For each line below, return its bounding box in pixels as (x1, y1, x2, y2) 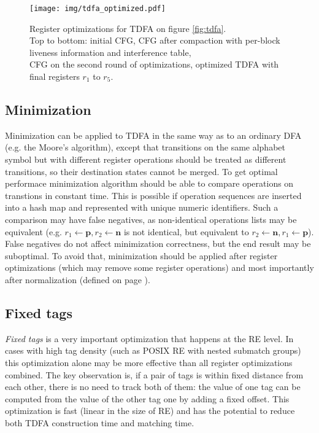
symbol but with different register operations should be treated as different (5, 153, 286, 166)
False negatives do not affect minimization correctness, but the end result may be (5, 237, 311, 250)
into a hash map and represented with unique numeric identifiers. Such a (5, 201, 279, 214)
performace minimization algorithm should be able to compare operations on (5, 177, 294, 190)
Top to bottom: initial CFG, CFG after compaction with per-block (29, 34, 280, 47)
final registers (29, 70, 80, 83)
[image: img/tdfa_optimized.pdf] (29, 4, 166, 13)
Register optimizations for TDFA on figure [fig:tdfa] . (29, 21, 226, 34)
